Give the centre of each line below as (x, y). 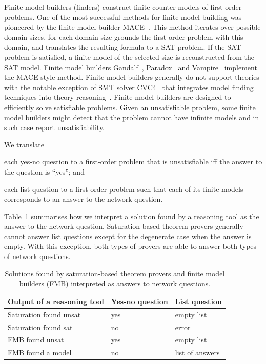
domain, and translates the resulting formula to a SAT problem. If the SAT (123, 47)
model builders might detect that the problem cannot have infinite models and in (132, 117)
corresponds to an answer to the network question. (84, 199)
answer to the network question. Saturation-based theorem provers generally (124, 226)
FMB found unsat (36, 340)
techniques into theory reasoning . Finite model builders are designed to (118, 97)
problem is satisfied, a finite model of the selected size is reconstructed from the (129, 57)
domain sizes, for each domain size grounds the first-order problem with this (124, 37)
